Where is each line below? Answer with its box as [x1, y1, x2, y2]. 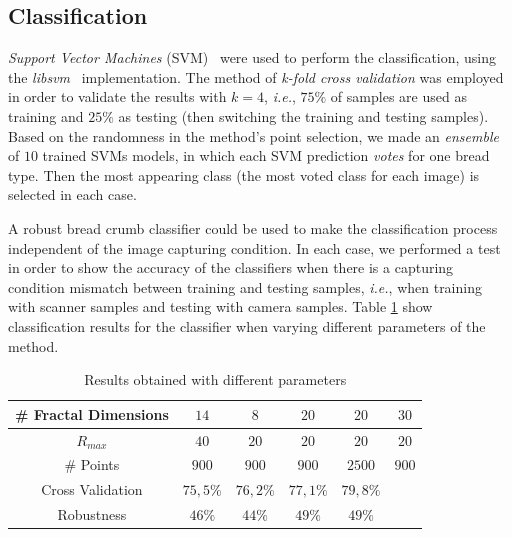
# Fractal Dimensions [15, 403, 169, 424]
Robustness [57, 504, 127, 525]
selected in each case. [8, 184, 137, 205]
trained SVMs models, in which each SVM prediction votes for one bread [42, 145, 490, 166]
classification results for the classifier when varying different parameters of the [8, 315, 486, 336]
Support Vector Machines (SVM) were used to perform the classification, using [8, 47, 497, 68]
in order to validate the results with [8, 86, 227, 107]
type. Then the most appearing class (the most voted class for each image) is [8, 164, 480, 185]
